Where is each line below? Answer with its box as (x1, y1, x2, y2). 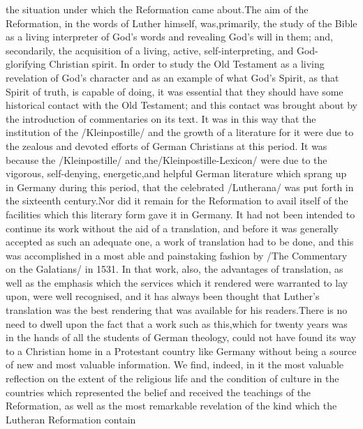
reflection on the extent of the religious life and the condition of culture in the (6, 371, 339, 386)
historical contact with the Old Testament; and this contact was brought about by (6, 98, 357, 112)
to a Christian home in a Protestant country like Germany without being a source (6, 343, 357, 358)
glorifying (6, 57, 46, 71)
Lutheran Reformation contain (6, 412, 136, 426)
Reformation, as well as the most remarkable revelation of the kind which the (6, 398, 337, 413)
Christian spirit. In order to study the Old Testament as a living (49, 57, 325, 71)
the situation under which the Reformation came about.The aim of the (6, 2, 309, 16)
